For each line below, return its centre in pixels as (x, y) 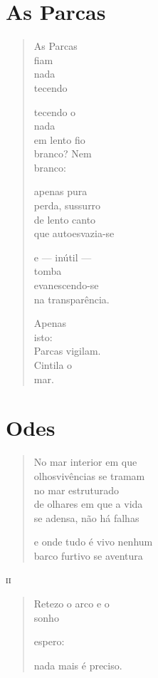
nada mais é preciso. (78, 665)
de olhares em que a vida (88, 504)
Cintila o (53, 365)
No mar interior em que (85, 462)
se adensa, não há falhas (86, 517)
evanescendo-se (66, 285)
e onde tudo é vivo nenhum (93, 542)
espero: (49, 641)
